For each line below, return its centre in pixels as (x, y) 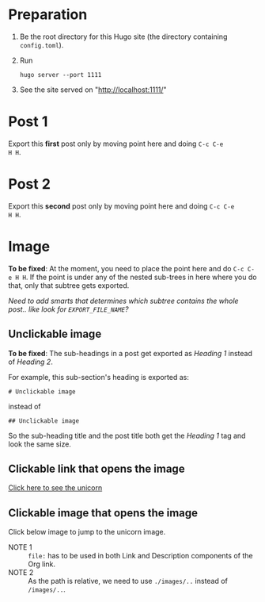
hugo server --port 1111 (61, 75)
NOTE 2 (21, 573)
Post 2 (30, 184)
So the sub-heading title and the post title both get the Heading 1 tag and (127, 435)
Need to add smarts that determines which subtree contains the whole (123, 301)
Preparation (48, 15)
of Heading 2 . (30, 362)
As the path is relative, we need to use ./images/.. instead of (128, 581)
